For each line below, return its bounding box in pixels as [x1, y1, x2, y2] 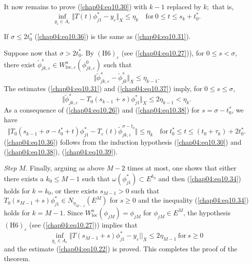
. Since [63, 207, 83, 217]
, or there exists [51, 185, 98, 195]
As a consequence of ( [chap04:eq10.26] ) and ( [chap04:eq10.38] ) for [4, 105, 200, 115]
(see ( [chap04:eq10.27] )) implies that [29, 219, 137, 229]
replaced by [167, 1, 201, 11]
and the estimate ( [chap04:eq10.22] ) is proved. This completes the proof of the [4, 244, 237, 254]
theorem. [4, 253, 30, 263]
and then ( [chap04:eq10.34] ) [158, 173, 241, 183]
